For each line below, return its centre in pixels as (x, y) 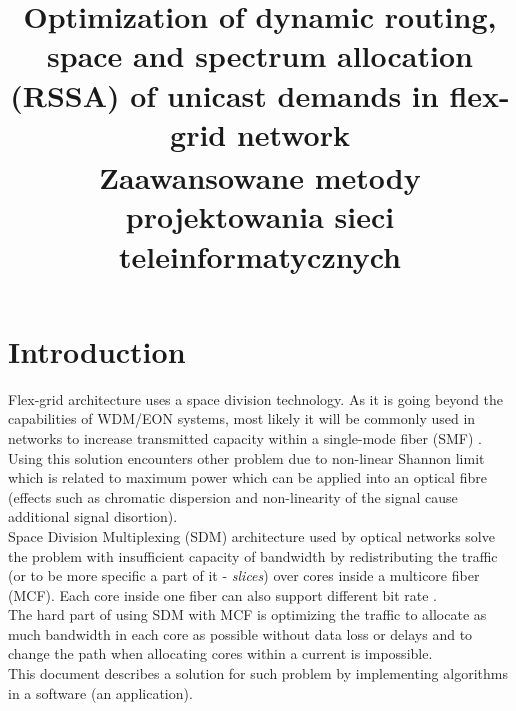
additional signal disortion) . (93, 516)
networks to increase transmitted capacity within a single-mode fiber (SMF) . (245, 437)
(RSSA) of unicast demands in (224, 94)
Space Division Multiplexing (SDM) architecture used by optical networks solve (251, 535)
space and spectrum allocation (260, 55)
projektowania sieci (260, 216)
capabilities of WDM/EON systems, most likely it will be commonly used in (242, 418)
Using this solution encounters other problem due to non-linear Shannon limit (246, 457)
